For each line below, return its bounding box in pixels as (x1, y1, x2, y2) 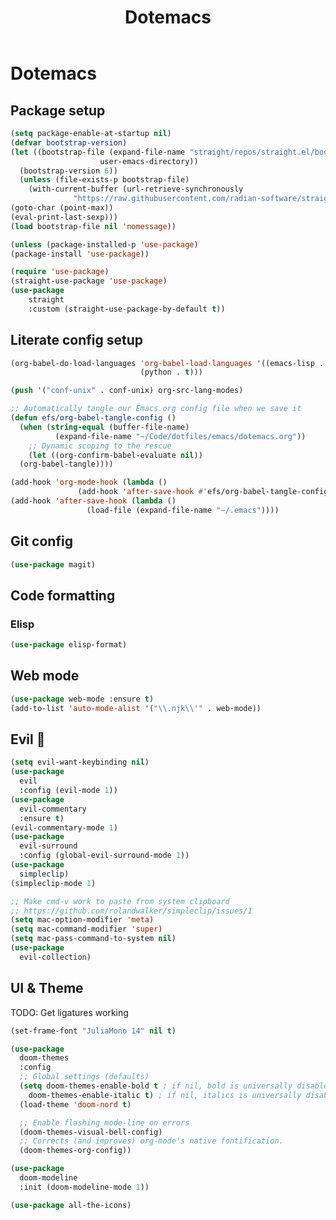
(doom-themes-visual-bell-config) (19, 1127, 163, 1137)
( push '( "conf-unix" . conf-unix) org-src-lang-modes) (10, 386, 244, 396)
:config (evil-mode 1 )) (19, 786, 118, 796)
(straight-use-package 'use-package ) (10, 276, 168, 286)
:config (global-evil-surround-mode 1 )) (19, 851, 190, 861)
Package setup (10, 102, 106, 119)
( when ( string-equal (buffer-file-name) (19, 422, 190, 432)
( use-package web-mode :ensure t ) (10, 694, 155, 704)
